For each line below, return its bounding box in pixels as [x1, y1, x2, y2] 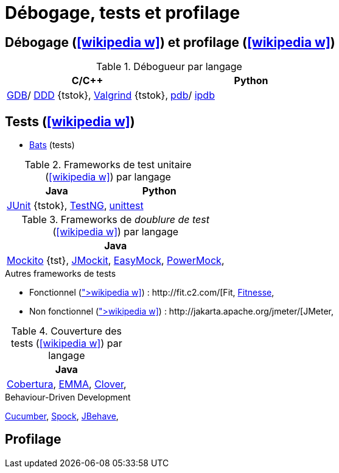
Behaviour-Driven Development [5, 392, 131, 403]
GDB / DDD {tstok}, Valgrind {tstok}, [7, 89, 169, 102]
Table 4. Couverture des [11, 325, 122, 338]
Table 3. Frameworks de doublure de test [21, 213, 209, 226]
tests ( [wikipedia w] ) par [10, 337, 122, 350]
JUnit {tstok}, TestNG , [7, 199, 107, 212]
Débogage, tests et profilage [5, 2, 240, 23]
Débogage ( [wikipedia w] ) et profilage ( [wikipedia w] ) [5, 34, 335, 50]
